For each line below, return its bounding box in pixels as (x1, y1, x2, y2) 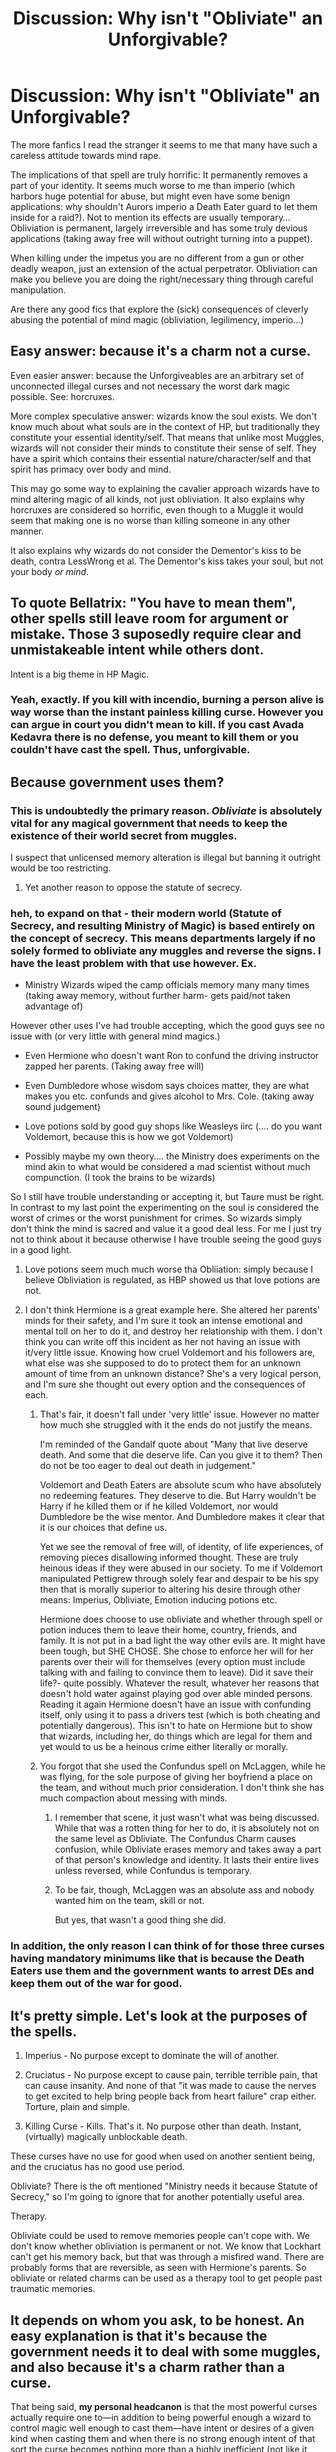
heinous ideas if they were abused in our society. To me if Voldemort (39, 1562, 323, 1574)
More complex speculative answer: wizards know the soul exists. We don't (10, 410, 318, 422)
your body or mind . (10, 565, 90, 577)
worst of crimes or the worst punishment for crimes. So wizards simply (10, 1212, 303, 1224)
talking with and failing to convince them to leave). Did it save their (39, 1667, 314, 1679)
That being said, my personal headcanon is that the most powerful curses (10, 2401, 318, 2413)
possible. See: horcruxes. (10, 390, 115, 402)
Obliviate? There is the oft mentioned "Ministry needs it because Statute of (10, 2180, 318, 2192)
